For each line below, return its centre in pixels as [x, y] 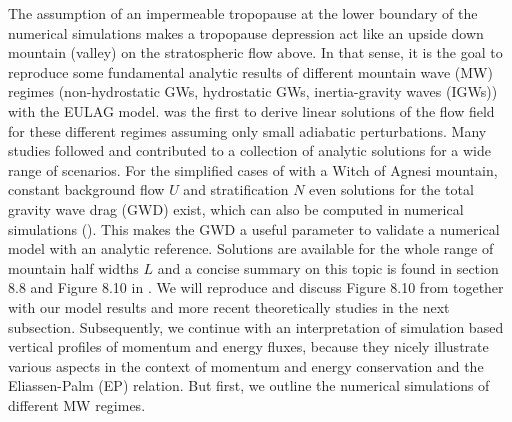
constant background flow [86, 189]
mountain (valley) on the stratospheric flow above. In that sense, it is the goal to [255, 52]
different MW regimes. [77, 404]
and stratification [236, 189]
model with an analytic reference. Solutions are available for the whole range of [251, 248]
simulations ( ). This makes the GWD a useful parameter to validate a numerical [254, 228]
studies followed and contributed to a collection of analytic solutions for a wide [250, 150]
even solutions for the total [391, 189]
